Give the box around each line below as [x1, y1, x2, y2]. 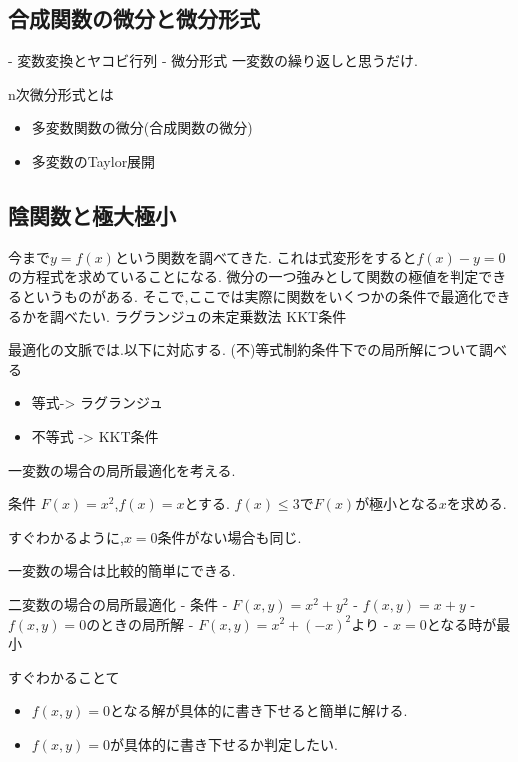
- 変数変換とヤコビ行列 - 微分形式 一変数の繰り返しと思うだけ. [8, 50, 418, 71]
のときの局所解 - [86, 613, 194, 634]
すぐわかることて [8, 666, 120, 687]
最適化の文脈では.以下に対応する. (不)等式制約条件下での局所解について [8, 339, 479, 360]
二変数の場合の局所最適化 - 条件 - [8, 593, 228, 614]
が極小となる [355, 493, 439, 514]
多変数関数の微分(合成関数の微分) [31, 117, 253, 138]
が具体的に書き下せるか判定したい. [109, 733, 338, 754]
